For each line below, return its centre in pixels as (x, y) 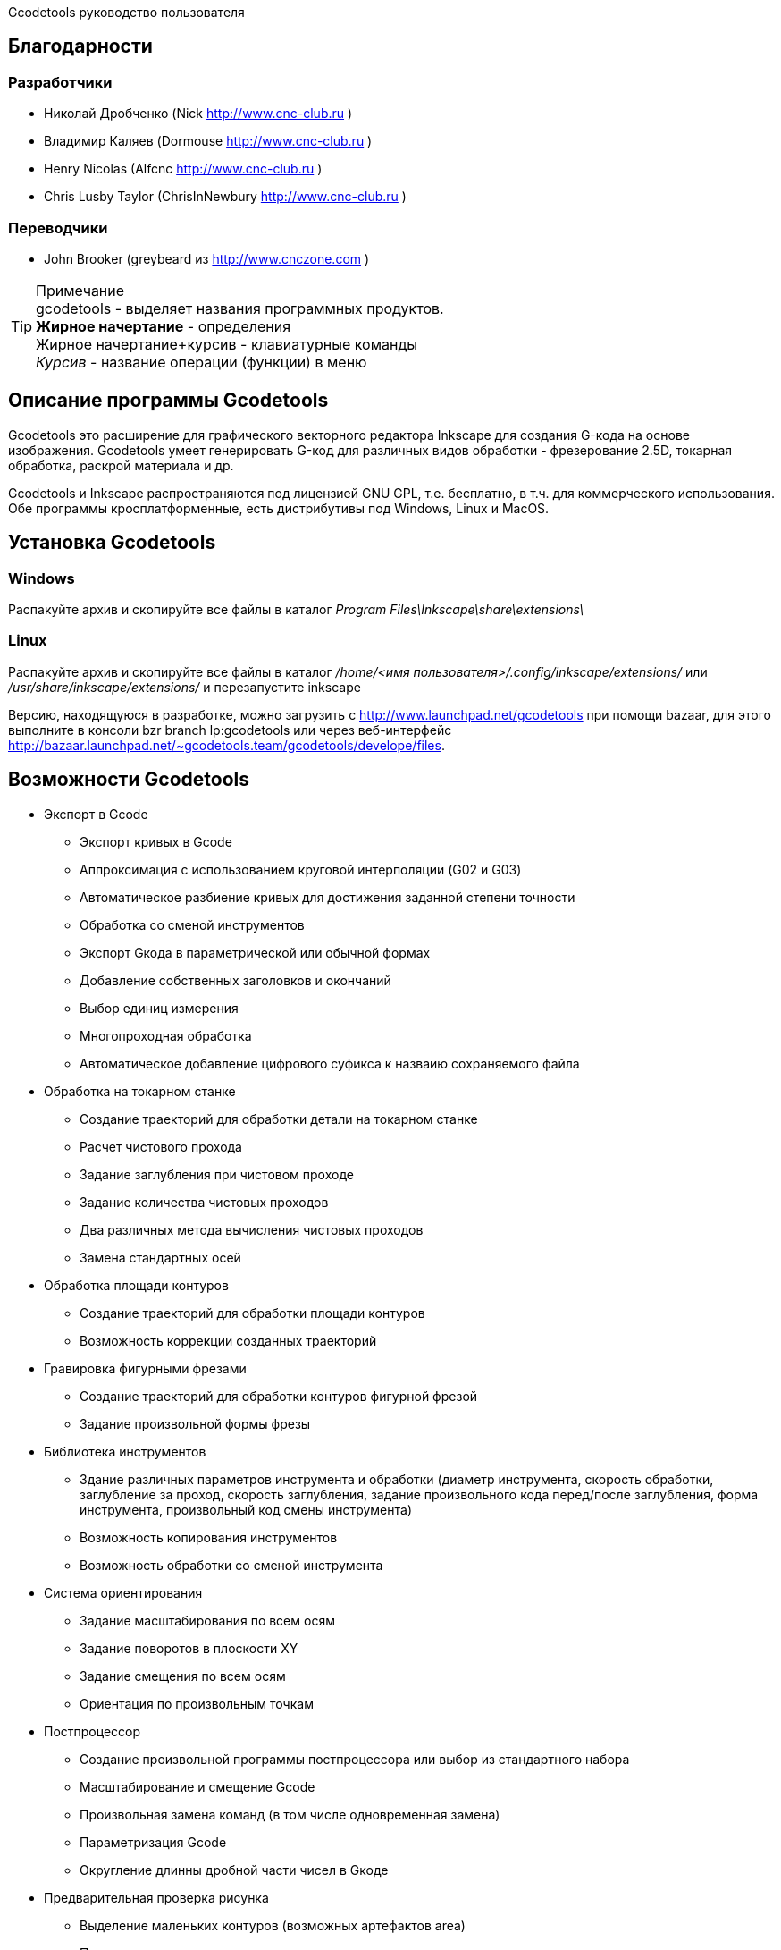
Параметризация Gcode (153, 1842)
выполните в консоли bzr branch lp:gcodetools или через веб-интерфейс (230, 730)
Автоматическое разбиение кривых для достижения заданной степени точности (328, 897)
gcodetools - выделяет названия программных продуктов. (240, 308)
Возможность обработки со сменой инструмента (231, 1565)
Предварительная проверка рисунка (156, 1897)
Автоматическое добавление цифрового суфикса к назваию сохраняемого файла (330, 1063)
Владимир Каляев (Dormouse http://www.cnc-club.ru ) (208, 141)
